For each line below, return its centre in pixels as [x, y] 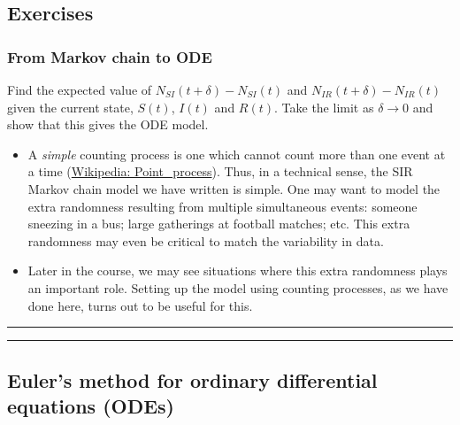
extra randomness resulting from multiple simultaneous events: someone [222, 206]
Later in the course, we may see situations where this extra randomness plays [238, 270]
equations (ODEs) [91, 405]
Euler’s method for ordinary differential [192, 379]
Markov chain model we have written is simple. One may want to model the [234, 188]
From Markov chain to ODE [110, 56]
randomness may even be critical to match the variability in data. [206, 240]
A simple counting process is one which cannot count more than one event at [237, 154]
